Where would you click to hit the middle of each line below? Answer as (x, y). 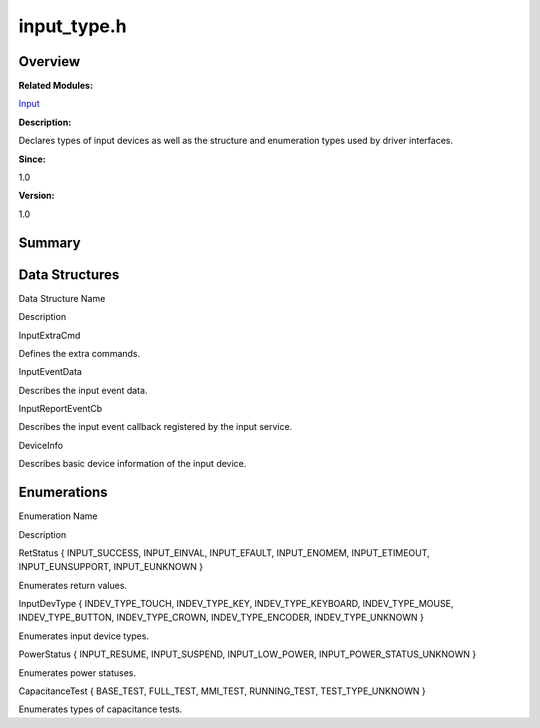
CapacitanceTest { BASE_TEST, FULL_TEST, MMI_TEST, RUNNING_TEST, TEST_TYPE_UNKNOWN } (222, 691)
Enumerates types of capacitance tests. (100, 709)
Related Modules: (56, 86)
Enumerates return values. (73, 585)
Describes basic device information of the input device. (132, 464)
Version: (36, 196)
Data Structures (69, 274)
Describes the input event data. (83, 390)
